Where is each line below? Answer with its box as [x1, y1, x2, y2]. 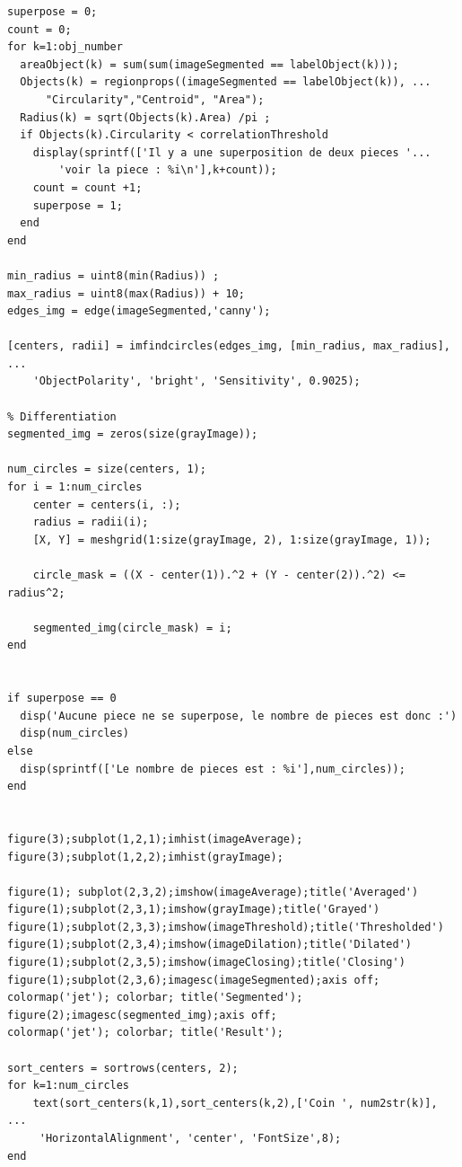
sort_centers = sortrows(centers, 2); [7, 1061, 239, 1074]
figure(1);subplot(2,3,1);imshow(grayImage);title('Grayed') [7, 903, 380, 916]
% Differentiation [7, 410, 117, 423]
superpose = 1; [32, 199, 123, 212]
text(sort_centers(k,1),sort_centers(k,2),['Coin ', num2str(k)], [32, 1096, 438, 1110]
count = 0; [7, 22, 72, 36]
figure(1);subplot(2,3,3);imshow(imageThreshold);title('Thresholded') [7, 920, 444, 933]
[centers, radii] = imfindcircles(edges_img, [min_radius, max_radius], [7, 340, 450, 353]
